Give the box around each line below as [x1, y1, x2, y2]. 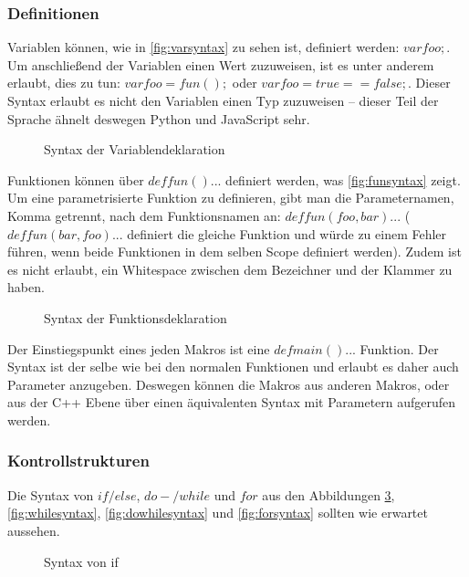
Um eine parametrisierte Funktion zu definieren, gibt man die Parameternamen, [7, 188, 454, 207]
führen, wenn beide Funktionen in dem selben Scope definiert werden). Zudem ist [7, 242, 462, 261]
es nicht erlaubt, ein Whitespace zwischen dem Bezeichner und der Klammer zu [7, 259, 453, 278]
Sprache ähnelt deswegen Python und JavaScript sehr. [7, 109, 310, 128]
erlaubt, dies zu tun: [7, 73, 120, 92]
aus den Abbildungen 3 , [262, 485, 395, 504]
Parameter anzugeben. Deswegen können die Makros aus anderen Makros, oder [7, 374, 450, 393]
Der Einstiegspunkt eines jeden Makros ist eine [7, 339, 270, 358]
